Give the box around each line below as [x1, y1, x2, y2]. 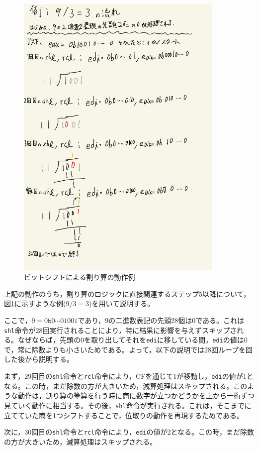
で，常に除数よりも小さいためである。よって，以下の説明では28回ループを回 [4, 344, 253, 354]
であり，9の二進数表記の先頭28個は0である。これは [78, 315, 245, 325]
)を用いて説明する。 [89, 298, 155, 309]
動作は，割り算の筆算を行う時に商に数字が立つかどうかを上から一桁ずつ [17, 390, 255, 401]
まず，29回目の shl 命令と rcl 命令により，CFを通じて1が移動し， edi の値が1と [4, 371, 254, 381]
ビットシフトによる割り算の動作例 [24, 272, 135, 282]
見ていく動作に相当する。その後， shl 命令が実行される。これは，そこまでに [4, 400, 252, 410]
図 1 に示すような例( [4, 298, 66, 309]
